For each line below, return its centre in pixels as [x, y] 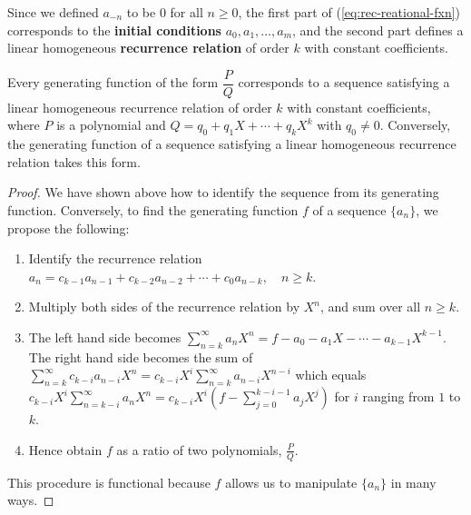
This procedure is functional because [109, 482]
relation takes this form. [74, 161]
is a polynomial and [111, 125]
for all [186, 12]
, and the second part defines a [378, 30]
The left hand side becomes [105, 337]
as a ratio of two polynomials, [199, 449]
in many [413, 482]
